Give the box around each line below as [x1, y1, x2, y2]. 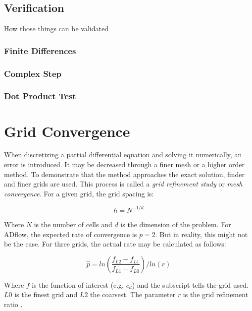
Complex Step [4, 67, 62, 79]
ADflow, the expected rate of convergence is [4, 229, 137, 239]
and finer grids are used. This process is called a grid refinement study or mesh [4, 179, 243, 189]
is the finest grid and [14, 289, 78, 300]
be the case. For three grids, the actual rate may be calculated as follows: [4, 239, 226, 249]
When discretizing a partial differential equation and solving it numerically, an [4, 149, 242, 160]
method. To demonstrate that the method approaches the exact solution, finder [4, 169, 245, 179]
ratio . [4, 299, 23, 309]
